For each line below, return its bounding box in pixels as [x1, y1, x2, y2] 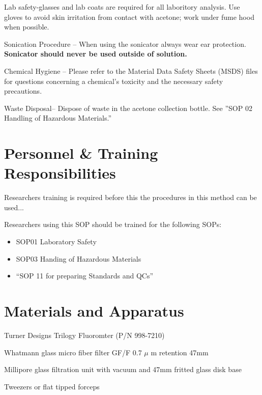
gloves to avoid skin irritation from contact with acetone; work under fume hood [4, 11, 254, 22]
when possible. [4, 21, 49, 32]
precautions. [4, 86, 42, 96]
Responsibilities [4, 162, 116, 183]
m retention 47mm [151, 347, 209, 357]
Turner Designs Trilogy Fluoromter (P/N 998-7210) [4, 329, 165, 340]
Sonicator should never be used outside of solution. [4, 48, 187, 59]
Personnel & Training [4, 143, 158, 163]
